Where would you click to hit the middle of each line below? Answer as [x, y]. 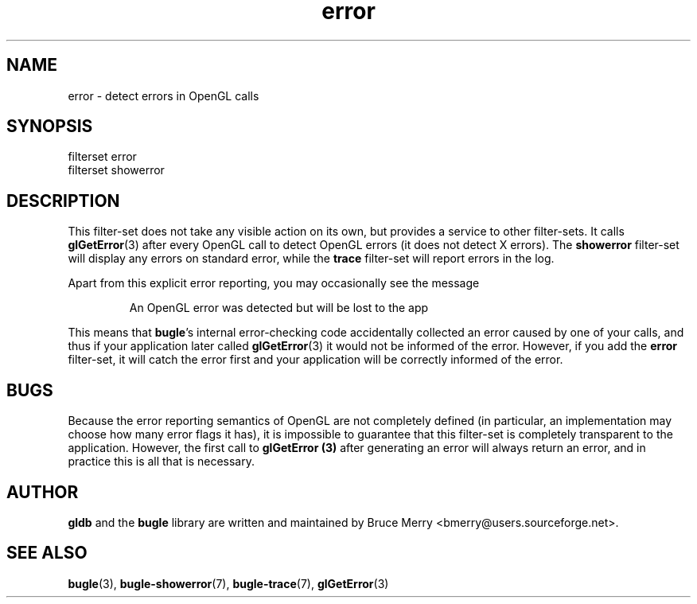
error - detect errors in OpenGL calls [164, 95]
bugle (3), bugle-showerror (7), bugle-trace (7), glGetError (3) [228, 583]
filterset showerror [116, 170]
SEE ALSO [47, 553]
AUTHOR [43, 492]
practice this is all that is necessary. [161, 462]
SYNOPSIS [50, 127]
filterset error [102, 157]
